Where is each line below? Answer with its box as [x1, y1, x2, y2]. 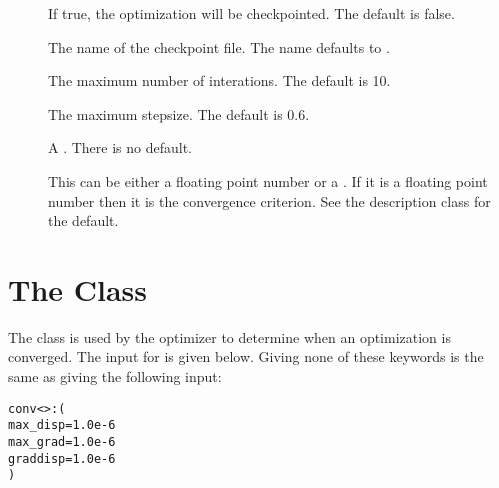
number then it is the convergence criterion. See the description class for [48, 190, 491, 211]
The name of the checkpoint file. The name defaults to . [48, 36, 390, 57]
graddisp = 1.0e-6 [8, 451, 116, 466]
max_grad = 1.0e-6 [8, 434, 116, 449]
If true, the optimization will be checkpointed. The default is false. [48, 3, 455, 23]
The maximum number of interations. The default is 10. [48, 70, 391, 91]
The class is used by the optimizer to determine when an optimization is [8, 326, 451, 347]
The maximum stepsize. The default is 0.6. [48, 103, 310, 124]
